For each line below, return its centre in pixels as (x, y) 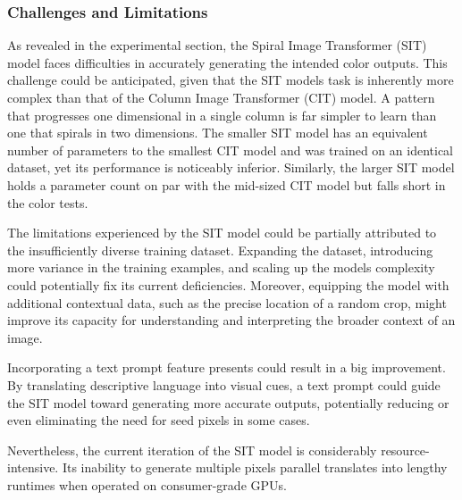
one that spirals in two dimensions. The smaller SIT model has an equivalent (218, 133)
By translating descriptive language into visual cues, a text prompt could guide (224, 384)
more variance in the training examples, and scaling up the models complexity (221, 267)
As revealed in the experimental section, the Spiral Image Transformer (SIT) (217, 45)
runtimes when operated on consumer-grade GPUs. (147, 484)
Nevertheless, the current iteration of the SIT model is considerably (192, 450)
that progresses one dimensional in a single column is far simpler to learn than (222, 115)
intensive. (33, 467)
